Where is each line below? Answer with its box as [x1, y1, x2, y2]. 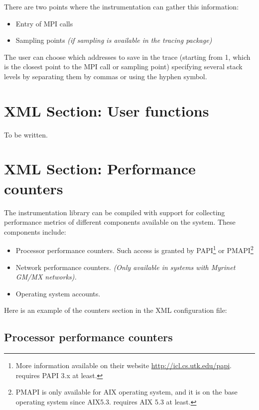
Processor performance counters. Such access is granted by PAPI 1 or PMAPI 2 [15, 244, 254, 256]
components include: [4, 226, 66, 237]
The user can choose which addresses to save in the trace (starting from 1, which [4, 51, 251, 62]
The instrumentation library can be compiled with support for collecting [4, 207, 225, 217]
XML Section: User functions [4, 100, 209, 121]
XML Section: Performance [4, 158, 196, 179]
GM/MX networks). [15, 272, 77, 282]
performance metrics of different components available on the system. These [4, 217, 236, 227]
